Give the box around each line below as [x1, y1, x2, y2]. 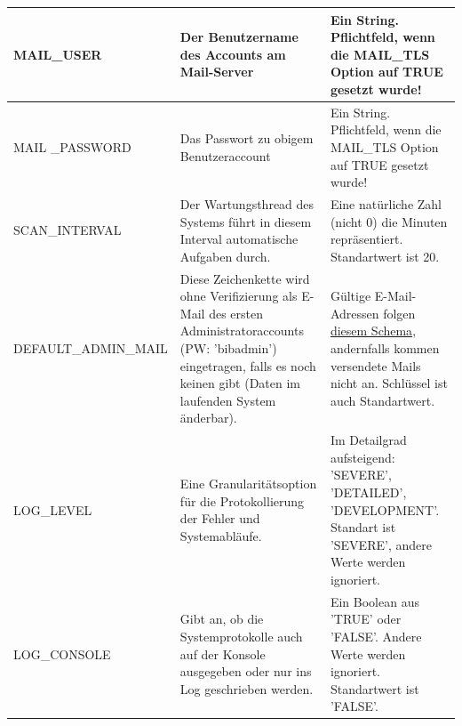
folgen [383, 303, 416, 322]
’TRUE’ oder [330, 609, 402, 628]
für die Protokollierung [179, 491, 305, 510]
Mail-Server [179, 62, 254, 81]
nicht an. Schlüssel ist [330, 374, 448, 392]
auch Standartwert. [330, 391, 435, 409]
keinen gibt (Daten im [179, 374, 301, 392]
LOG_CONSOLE [13, 644, 111, 663]
